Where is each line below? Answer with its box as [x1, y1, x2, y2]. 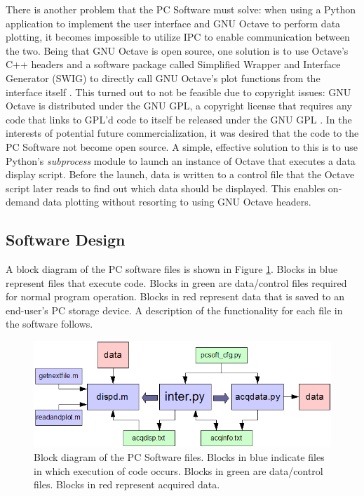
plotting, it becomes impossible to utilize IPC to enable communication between [6, 29, 350, 44]
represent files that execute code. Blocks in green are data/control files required [6, 275, 347, 290]
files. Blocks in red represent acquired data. [34, 477, 220, 492]
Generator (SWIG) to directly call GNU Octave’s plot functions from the [6, 70, 321, 85]
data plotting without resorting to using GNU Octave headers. [42, 194, 311, 209]
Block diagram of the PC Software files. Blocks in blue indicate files [34, 450, 325, 464]
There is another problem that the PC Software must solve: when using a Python [6, 2, 356, 16]
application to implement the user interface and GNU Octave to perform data [6, 15, 341, 30]
